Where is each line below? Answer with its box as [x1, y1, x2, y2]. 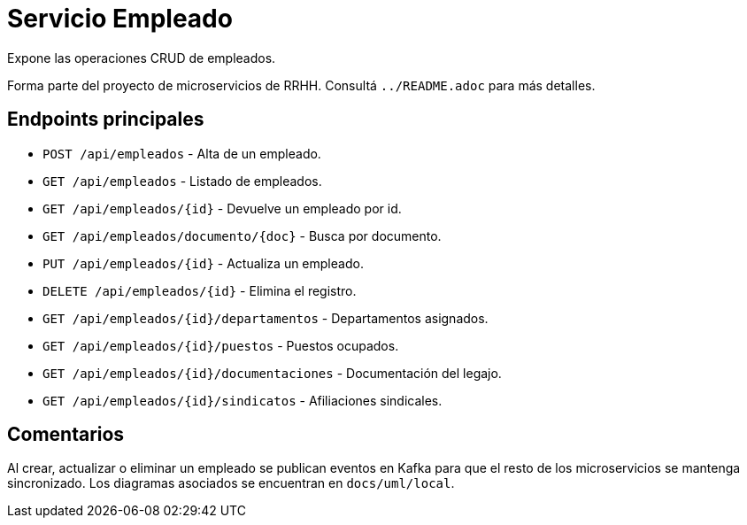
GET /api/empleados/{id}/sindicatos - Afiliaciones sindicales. [42, 392, 443, 408]
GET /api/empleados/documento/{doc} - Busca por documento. [42, 228, 442, 243]
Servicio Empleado [7, 4, 233, 34]
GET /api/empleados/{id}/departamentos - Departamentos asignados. [42, 310, 489, 326]
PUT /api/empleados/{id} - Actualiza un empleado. [42, 255, 364, 271]
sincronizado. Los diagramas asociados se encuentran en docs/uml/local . [7, 475, 455, 491]
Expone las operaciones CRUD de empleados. [7, 50, 276, 66]
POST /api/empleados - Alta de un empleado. [42, 145, 321, 161]
